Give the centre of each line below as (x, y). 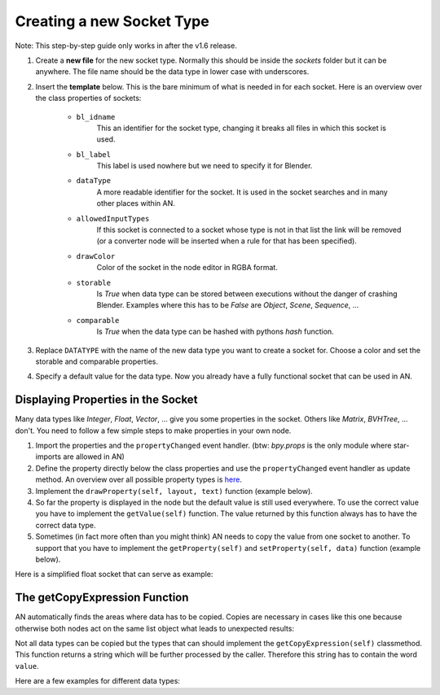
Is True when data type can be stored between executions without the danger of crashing (247, 294)
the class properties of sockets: (88, 98)
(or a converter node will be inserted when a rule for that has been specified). (227, 241)
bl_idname (96, 117)
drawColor (96, 256)
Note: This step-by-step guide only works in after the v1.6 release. (126, 46)
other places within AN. (136, 203)
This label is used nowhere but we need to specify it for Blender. (205, 166)
